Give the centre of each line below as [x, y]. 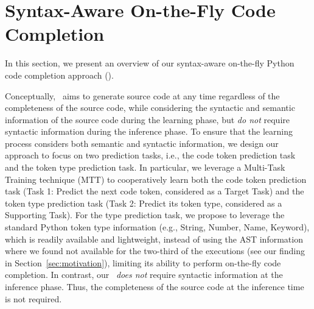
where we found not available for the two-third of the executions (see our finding [155, 251]
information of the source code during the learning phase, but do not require [147, 119]
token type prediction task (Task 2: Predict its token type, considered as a [144, 203]
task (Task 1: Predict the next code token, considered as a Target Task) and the [155, 191]
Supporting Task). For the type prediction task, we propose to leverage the [145, 215]
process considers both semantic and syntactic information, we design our [142, 143]
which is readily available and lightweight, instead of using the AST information [154, 239]
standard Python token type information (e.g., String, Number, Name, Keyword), [157, 227]
